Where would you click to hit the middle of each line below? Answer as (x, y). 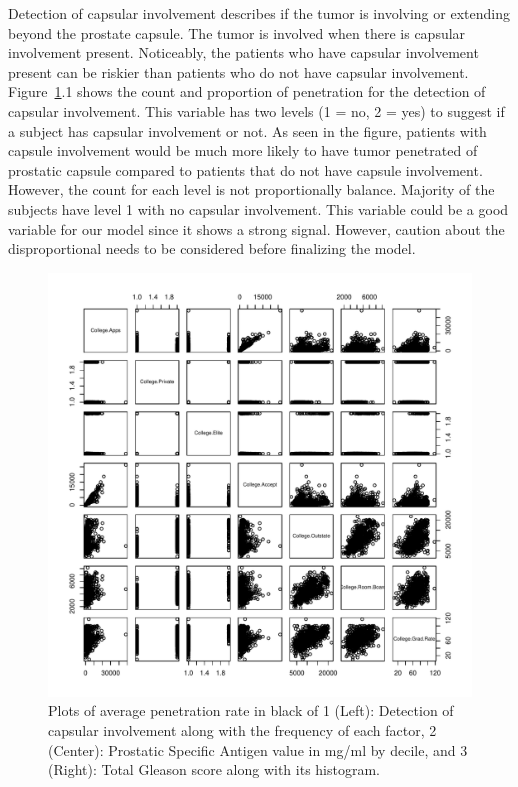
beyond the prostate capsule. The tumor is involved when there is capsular (237, 32)
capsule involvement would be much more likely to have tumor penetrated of (243, 150)
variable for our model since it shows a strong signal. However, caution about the (256, 228)
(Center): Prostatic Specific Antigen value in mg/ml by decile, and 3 (258, 749)
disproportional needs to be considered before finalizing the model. (212, 248)
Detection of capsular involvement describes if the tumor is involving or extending (259, 13)
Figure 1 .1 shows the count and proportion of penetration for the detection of (247, 91)
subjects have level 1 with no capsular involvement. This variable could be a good (258, 208)
